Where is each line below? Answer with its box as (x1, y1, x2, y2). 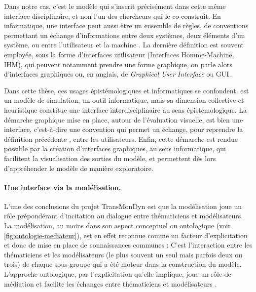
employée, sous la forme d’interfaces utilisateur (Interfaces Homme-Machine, (4, 49, 234, 59)
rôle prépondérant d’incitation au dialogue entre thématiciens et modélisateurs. (4, 210, 243, 221)
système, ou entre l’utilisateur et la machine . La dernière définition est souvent (4, 40, 244, 50)
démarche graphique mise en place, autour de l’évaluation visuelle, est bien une (4, 114, 243, 125)
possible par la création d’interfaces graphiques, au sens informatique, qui (4, 143, 226, 154)
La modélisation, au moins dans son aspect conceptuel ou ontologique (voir (4, 220, 231, 231)
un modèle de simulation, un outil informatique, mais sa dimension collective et (4, 95, 244, 105)
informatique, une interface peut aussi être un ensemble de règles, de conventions (4, 20, 249, 31)
